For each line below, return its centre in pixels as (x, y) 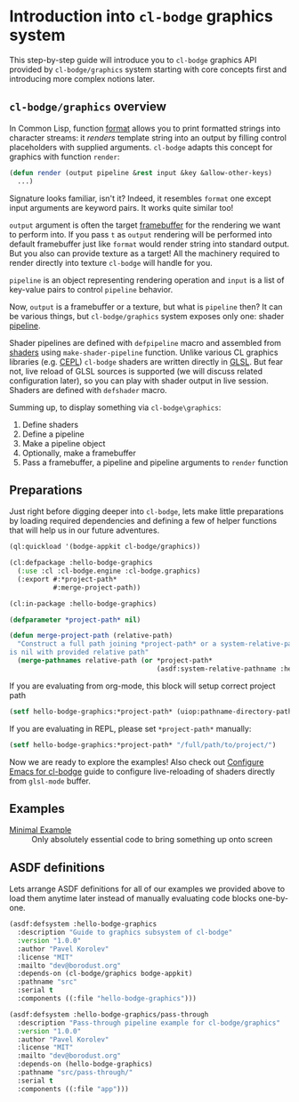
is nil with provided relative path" (79, 652)
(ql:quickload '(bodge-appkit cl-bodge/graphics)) (105, 547)
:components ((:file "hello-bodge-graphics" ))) (107, 999)
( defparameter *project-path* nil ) (75, 620)
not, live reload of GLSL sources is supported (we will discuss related (136, 371)
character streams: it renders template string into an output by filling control (148, 137)
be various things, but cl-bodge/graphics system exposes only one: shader (147, 316)
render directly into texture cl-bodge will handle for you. (111, 262)
